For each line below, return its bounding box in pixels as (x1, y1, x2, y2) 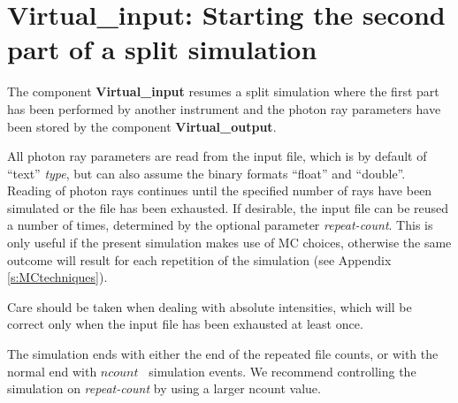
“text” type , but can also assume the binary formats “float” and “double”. (7, 163, 406, 182)
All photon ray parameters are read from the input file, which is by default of (7, 147, 427, 165)
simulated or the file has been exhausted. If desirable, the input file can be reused (7, 198, 449, 217)
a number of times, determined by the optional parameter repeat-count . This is (7, 216, 433, 234)
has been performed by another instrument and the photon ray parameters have (7, 99, 441, 118)
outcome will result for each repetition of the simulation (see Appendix (7, 250, 392, 269)
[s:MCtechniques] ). (7, 268, 108, 286)
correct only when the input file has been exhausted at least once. (7, 315, 363, 333)
